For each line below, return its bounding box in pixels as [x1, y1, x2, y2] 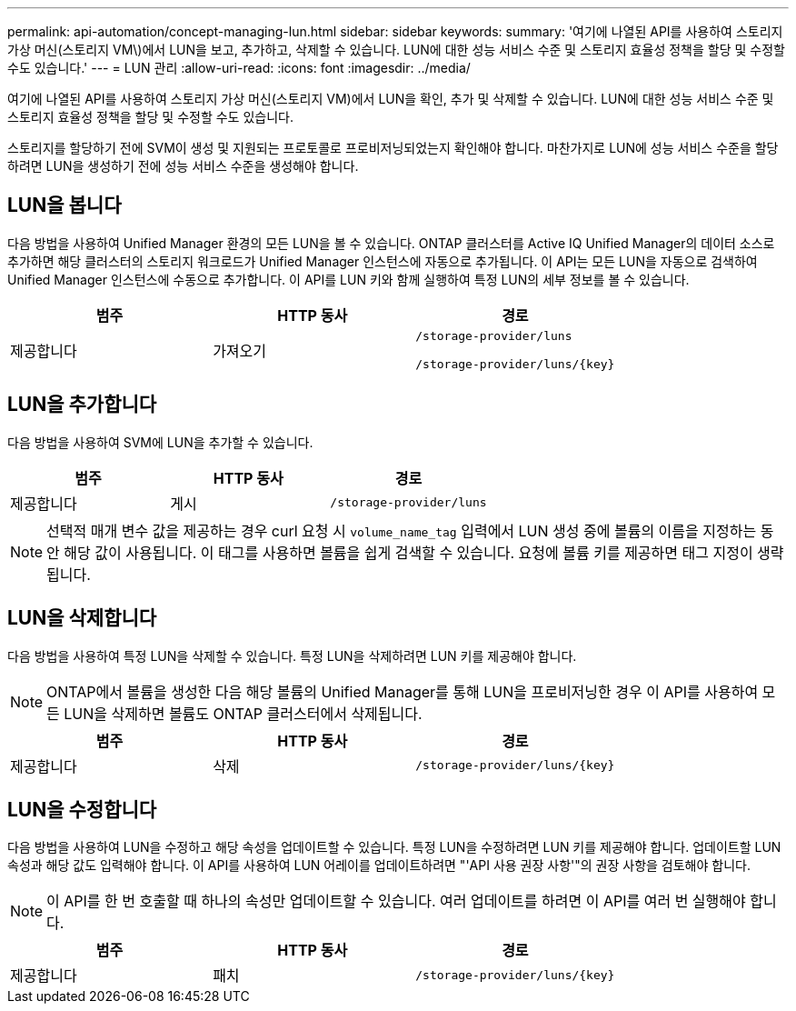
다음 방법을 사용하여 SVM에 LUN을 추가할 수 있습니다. [7, 434, 313, 450]
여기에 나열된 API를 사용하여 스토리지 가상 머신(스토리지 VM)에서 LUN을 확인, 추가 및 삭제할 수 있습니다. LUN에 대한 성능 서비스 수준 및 [7, 91, 774, 106]
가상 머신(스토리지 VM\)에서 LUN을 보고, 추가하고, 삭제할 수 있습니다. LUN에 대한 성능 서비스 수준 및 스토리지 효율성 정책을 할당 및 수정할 [7, 42, 785, 57]
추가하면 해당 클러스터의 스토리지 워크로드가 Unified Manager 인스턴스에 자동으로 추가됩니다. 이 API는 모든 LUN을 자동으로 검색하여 [7, 253, 758, 269]
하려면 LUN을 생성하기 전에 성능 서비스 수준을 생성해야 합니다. [7, 158, 359, 174]
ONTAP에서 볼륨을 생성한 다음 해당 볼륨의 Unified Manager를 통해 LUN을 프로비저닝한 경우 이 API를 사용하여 [46, 682, 759, 701]
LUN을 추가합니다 [7, 393, 157, 416]
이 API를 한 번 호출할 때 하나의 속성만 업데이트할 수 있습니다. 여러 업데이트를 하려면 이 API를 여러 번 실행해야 [46, 892, 746, 911]
